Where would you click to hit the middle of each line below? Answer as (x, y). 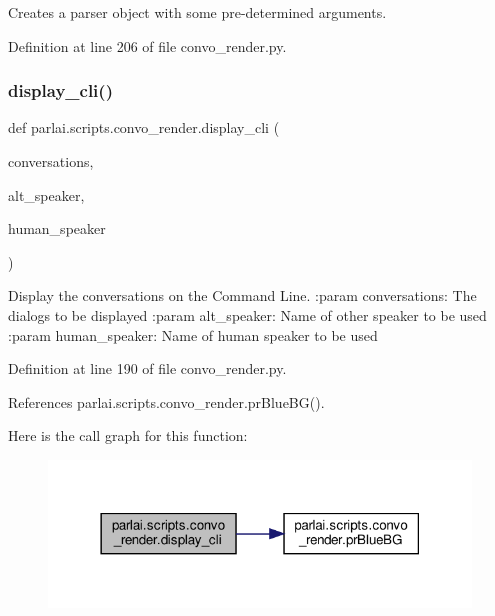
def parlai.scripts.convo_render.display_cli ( (144, 127)
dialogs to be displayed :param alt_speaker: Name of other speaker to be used (247, 314)
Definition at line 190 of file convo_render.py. (147, 368)
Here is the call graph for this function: (128, 435)
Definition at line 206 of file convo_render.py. (147, 45)
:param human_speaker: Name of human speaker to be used (193, 334)
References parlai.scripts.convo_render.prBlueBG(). (166, 401)
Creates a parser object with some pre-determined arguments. (197, 12)
